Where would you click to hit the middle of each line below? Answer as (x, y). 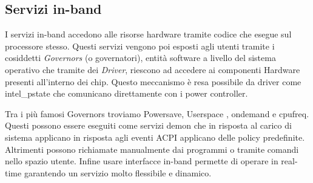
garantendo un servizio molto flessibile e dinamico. (118, 172)
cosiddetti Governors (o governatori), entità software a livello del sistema (140, 58)
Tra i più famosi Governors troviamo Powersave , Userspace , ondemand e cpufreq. (157, 113)
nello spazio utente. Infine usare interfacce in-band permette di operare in (142, 161)
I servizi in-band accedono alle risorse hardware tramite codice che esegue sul (148, 34)
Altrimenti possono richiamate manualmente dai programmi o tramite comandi (152, 149)
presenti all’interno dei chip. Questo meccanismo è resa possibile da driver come (153, 81)
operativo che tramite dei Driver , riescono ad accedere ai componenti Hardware (153, 69)
